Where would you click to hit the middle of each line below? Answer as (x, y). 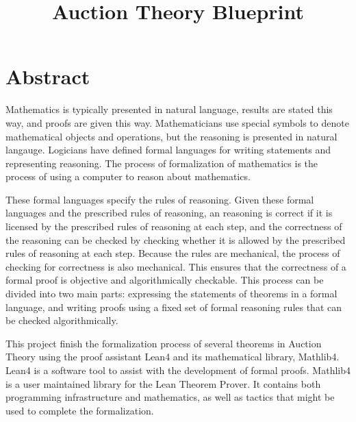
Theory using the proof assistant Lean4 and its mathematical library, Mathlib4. (173, 357)
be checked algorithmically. (62, 320)
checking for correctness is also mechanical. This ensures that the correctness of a (176, 266)
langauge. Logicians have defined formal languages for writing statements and (168, 150)
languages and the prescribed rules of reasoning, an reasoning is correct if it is (169, 213)
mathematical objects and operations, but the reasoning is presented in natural (171, 136)
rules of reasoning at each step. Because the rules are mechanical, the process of (173, 253)
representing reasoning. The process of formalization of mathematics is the (162, 163)
